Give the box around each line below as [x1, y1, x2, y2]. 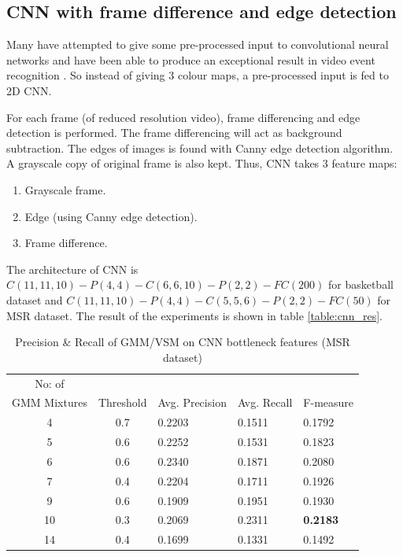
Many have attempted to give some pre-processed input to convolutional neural [6, 36, 389, 53]
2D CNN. [6, 82, 52, 98]
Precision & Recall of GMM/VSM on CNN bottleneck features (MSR [15, 334, 350, 350]
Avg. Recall [237, 394, 293, 411]
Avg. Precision [157, 394, 227, 411]
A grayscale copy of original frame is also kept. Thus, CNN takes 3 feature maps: [6, 155, 397, 172]
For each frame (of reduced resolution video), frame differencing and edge [6, 109, 360, 125]
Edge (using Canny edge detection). [24, 208, 198, 224]
